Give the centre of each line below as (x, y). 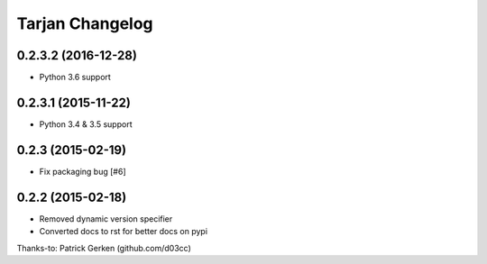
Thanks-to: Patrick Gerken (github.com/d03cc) (104, 248)
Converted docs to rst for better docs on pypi (123, 232)
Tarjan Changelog (85, 23)
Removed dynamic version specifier (106, 218)
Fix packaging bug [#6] (83, 171)
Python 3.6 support (75, 77)
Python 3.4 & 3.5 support (86, 124)
